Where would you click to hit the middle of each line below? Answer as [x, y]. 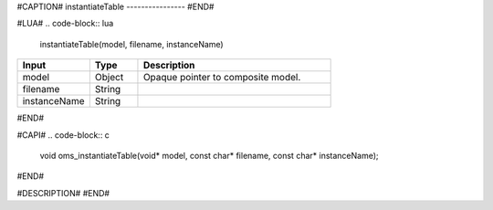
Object [109, 78]
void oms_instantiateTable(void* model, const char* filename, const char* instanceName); [209, 155]
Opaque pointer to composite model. [222, 78]
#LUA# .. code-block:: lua [65, 24]
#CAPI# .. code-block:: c [63, 135]
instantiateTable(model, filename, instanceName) [131, 44]
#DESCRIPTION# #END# [63, 193]
